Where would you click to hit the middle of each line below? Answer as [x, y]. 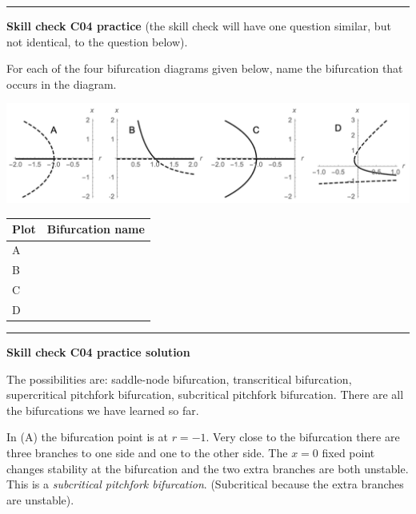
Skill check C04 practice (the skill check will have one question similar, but [199, 26]
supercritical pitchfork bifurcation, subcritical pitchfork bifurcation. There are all [205, 394]
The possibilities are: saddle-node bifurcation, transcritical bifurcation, [179, 379]
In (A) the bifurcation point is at [87, 437]
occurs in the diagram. [62, 84]
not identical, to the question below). [97, 41]
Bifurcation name [96, 229]
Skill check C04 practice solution [98, 351]
